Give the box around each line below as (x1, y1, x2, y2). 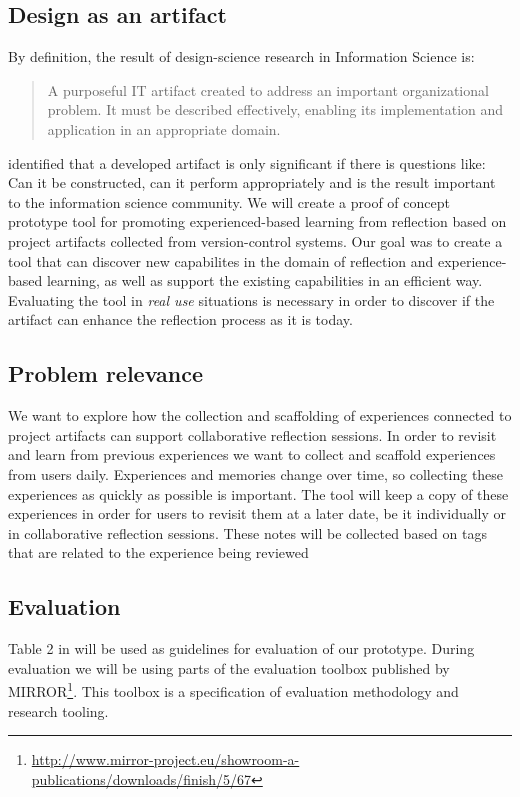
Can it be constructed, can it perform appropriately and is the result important (8, 172, 496, 193)
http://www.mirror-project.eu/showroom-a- (31, 749, 300, 770)
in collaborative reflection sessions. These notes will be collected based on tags (8, 522, 487, 543)
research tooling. (8, 700, 109, 721)
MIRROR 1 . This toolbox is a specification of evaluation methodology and (8, 678, 459, 701)
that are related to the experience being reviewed (8, 542, 309, 563)
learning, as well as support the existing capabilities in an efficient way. (46, 270, 483, 291)
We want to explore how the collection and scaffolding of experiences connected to (8, 405, 512, 426)
